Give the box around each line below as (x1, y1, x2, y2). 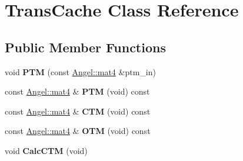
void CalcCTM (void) (5, 144, 88, 156)
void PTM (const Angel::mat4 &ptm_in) (5, 65, 156, 78)
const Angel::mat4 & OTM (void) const (5, 125, 151, 137)
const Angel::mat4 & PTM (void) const (5, 85, 150, 98)
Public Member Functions (5, 38, 166, 56)
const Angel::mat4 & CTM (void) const (5, 105, 151, 117)
